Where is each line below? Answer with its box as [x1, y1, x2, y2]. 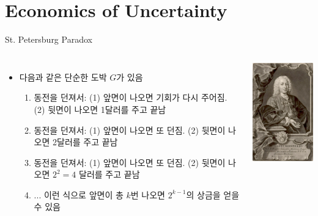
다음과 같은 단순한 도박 [19, 70, 107, 83]
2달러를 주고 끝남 [53, 135, 118, 148]
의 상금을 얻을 [186, 188, 240, 201]
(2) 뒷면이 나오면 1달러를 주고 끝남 [34, 103, 166, 115]
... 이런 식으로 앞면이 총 [34, 188, 124, 201]
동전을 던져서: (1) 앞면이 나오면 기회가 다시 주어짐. [34, 91, 227, 104]
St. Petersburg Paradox [5, 33, 92, 46]
